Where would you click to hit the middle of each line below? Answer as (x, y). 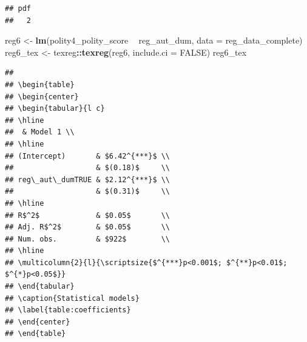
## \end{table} (35, 334)
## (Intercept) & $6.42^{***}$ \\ (88, 156)
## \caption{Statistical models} (72, 298)
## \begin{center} (42, 97)
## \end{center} (38, 322)
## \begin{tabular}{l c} (55, 109)
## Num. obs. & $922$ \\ (88, 239)
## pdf (18, 8)
